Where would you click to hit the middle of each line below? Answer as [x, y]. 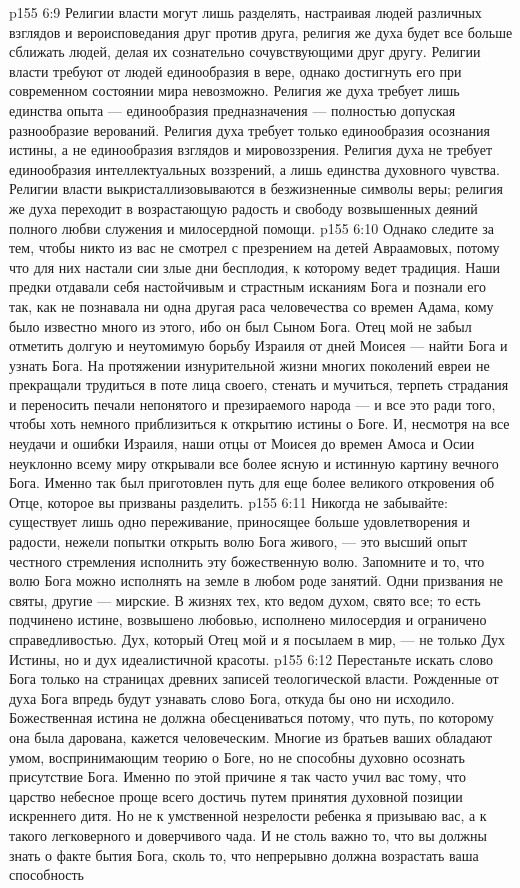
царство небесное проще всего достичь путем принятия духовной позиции [236, 795]
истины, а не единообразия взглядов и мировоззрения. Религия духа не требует [251, 149]
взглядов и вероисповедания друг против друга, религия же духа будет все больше [261, 31]
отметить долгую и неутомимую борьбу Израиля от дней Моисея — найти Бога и [258, 345]
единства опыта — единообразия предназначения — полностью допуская [232, 109]
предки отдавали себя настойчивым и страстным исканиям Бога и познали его [247, 286]
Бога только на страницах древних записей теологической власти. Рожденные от [254, 678]
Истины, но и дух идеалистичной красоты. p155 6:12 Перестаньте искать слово [251, 658]
